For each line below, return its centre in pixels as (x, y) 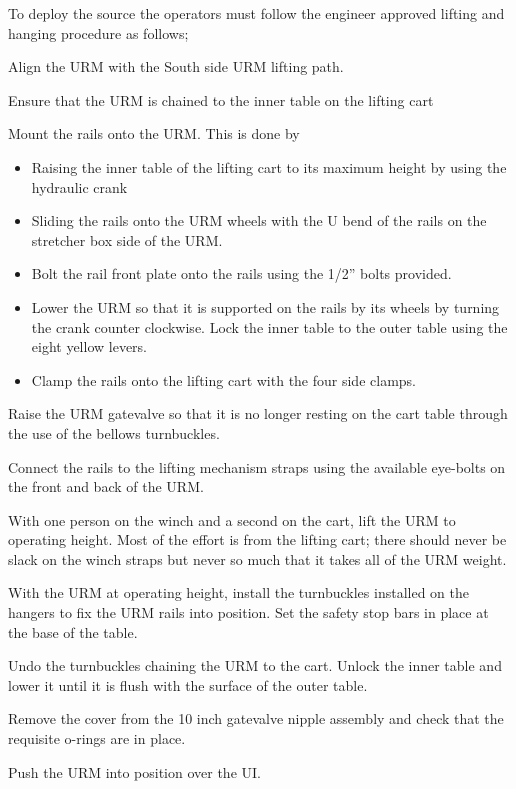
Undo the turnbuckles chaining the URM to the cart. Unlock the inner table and (255, 665)
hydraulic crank (79, 186)
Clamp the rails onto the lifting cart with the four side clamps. (223, 379)
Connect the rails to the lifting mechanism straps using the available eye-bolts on (257, 466)
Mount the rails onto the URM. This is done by (154, 133)
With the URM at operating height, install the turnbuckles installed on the (238, 592)
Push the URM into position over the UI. (134, 771)
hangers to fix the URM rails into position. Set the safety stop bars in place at (248, 612)
